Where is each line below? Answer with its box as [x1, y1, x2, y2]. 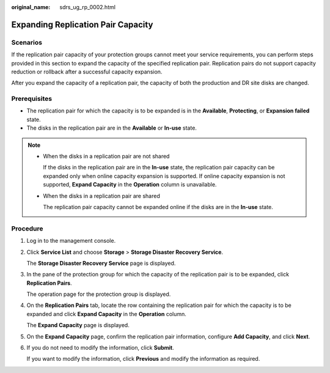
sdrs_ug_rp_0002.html [59, 4, 116, 10]
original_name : [11, 4, 51, 10]
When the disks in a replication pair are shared [43, 192, 160, 199]
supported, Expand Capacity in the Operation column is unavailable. [43, 181, 217, 188]
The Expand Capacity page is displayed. [26, 322, 130, 329]
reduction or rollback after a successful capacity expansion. [11, 68, 163, 75]
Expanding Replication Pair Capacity [11, 19, 153, 30]
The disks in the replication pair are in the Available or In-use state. [26, 124, 197, 131]
